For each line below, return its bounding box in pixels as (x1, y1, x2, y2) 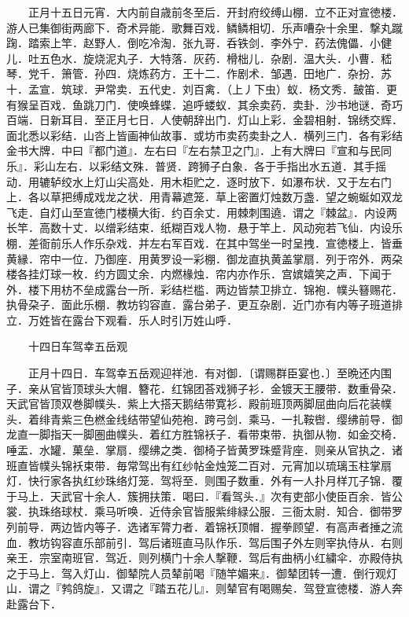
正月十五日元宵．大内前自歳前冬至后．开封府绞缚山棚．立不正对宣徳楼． (28, 4, 403, 20)
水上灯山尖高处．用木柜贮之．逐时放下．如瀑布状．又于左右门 (72, 173, 392, 189)
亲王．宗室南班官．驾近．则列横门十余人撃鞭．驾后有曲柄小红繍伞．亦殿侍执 (6, 549, 403, 566)
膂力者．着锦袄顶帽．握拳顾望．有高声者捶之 (160, 519, 392, 534)
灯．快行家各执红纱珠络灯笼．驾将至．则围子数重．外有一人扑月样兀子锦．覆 (6, 472, 403, 489)
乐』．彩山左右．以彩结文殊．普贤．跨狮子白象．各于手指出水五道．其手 (6, 157, 375, 174)
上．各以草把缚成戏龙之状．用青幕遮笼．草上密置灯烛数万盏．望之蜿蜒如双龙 (6, 189, 403, 205)
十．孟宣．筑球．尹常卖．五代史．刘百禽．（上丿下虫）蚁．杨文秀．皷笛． (6, 80, 386, 97)
